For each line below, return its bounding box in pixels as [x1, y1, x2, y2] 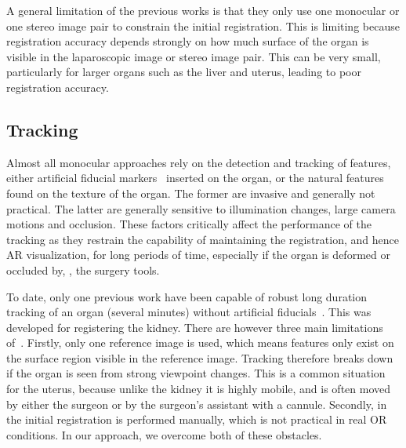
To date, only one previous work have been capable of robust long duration [6, 288, 368, 304]
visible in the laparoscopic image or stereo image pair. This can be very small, [6, 48, 381, 64]
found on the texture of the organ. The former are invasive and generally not [6, 184, 375, 201]
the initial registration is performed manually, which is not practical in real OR [6, 411, 387, 428]
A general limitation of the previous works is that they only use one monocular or [6, 2, 400, 18]
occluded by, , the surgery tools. [6, 261, 160, 278]
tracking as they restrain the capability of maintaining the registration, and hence [6, 231, 399, 247]
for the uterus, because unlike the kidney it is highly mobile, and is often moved [6, 381, 391, 397]
